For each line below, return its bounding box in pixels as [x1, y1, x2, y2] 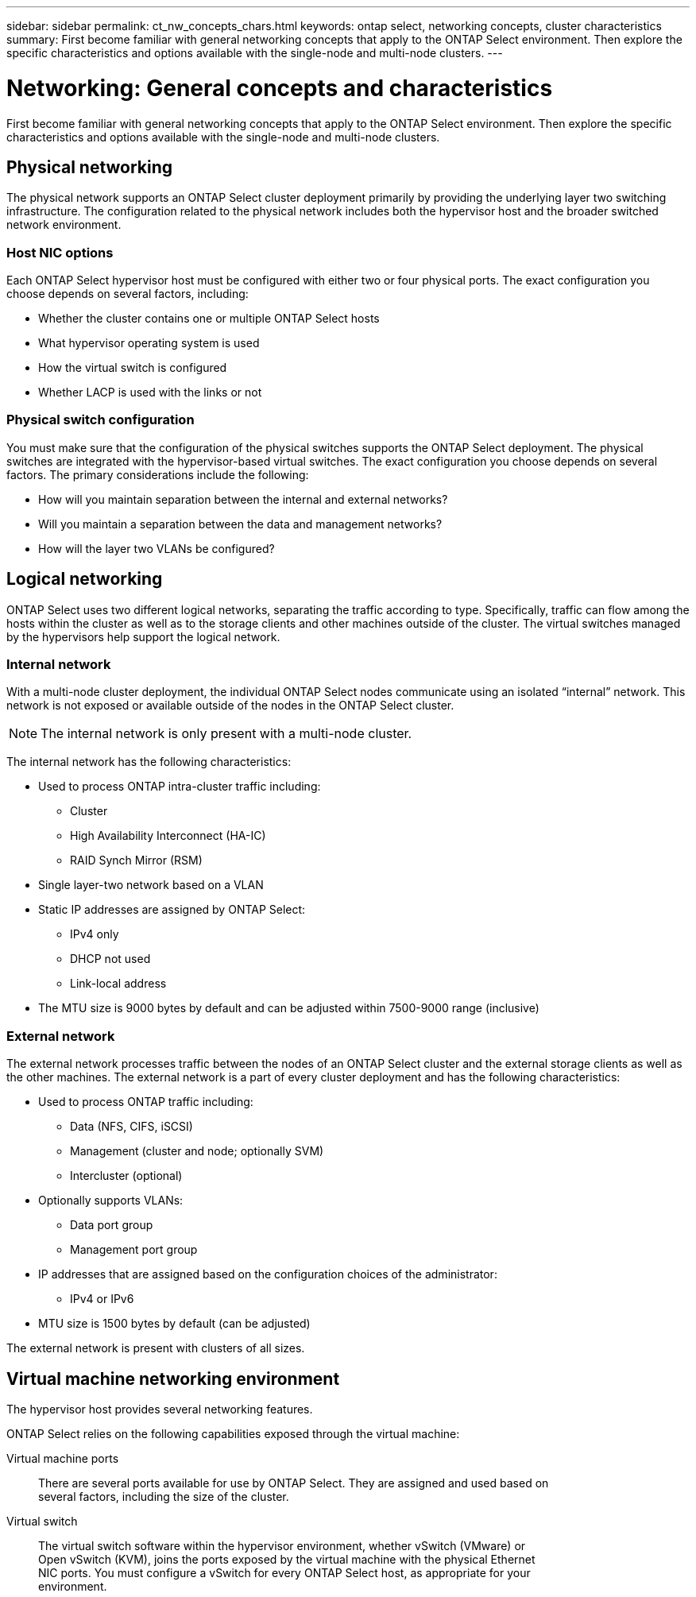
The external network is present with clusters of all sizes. [6, 1341, 305, 1355]
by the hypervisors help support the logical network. [6, 629, 280, 644]
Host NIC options [6, 244, 114, 261]
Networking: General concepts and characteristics [6, 74, 553, 102]
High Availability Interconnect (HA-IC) [70, 829, 266, 843]
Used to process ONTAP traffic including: [38, 1095, 253, 1109]
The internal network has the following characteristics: [6, 755, 292, 769]
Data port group [70, 1218, 153, 1232]
